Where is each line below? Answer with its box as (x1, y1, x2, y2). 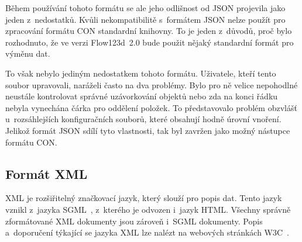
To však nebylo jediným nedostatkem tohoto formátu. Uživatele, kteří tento (5, 67, 276, 79)
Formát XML (5, 164, 88, 182)
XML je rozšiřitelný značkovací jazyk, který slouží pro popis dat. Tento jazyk (5, 192, 282, 204)
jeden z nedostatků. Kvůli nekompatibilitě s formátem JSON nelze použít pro (5, 13, 286, 25)
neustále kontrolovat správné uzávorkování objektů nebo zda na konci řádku (5, 90, 278, 102)
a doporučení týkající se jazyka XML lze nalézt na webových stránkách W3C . (5, 226, 290, 238)
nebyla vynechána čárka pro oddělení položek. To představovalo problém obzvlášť (5, 101, 297, 113)
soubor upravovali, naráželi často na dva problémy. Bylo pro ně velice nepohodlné (5, 78, 298, 91)
